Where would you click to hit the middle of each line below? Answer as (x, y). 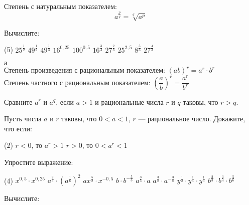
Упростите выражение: (39, 162)
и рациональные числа (129, 101)
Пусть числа (23, 119)
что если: (18, 128)
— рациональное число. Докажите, (192, 119)
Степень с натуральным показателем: (60, 6)
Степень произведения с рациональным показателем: (85, 70)
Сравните (18, 101)
